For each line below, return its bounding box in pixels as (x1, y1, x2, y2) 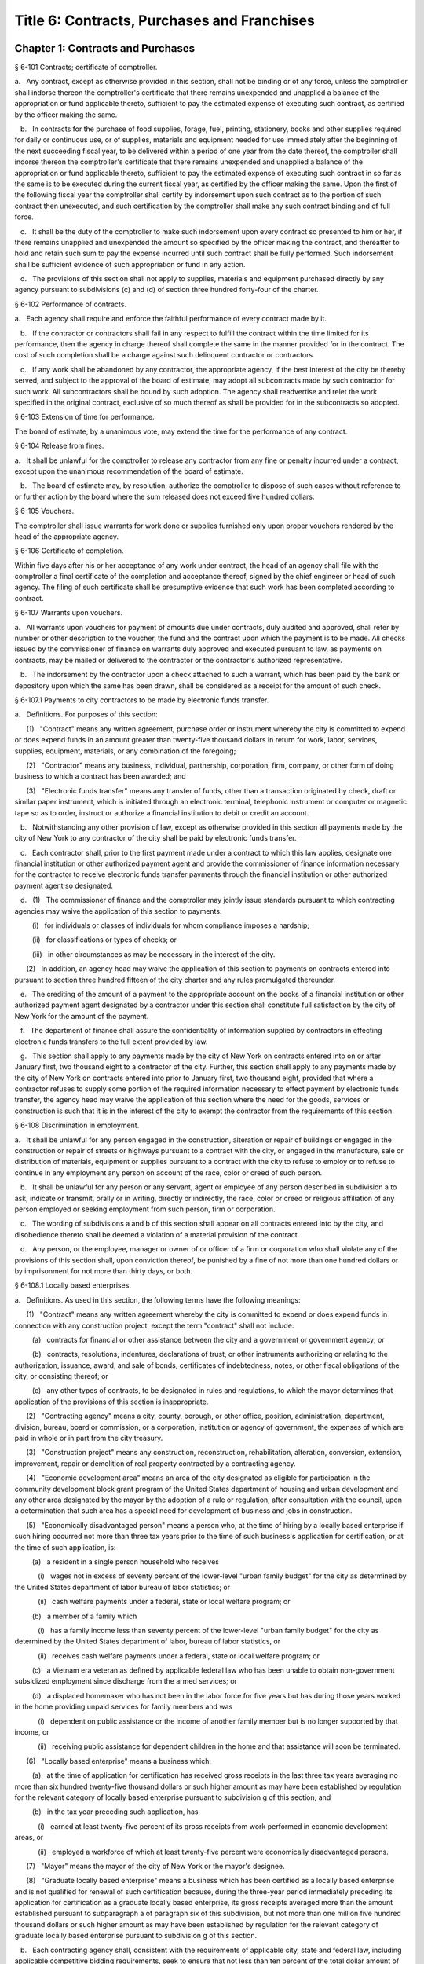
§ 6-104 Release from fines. (14, 441, 104, 451)
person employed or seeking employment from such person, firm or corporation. (14, 1204, 276, 1214)
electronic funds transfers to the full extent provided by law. (14, 1037, 208, 1046)
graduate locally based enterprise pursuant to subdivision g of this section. (14, 1931, 258, 1940)
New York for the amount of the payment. (14, 1011, 149, 1020)
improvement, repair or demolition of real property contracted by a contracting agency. (14, 1458, 296, 1468)
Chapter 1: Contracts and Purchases (14, 42, 196, 55)
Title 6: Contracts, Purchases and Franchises (14, 12, 316, 29)
